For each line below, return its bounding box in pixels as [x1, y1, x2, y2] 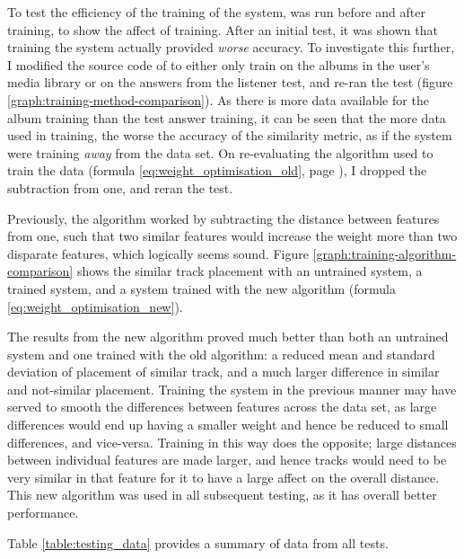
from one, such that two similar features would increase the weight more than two [7, 226, 458, 245]
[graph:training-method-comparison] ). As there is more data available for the [7, 90, 429, 109]
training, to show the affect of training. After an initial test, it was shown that [7, 20, 438, 39]
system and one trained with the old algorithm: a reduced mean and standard [7, 344, 435, 363]
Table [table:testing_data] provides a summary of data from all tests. [7, 533, 389, 552]
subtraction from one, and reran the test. [7, 178, 233, 197]
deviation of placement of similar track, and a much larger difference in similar [7, 362, 440, 381]
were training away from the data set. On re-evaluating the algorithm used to [7, 143, 433, 162]
